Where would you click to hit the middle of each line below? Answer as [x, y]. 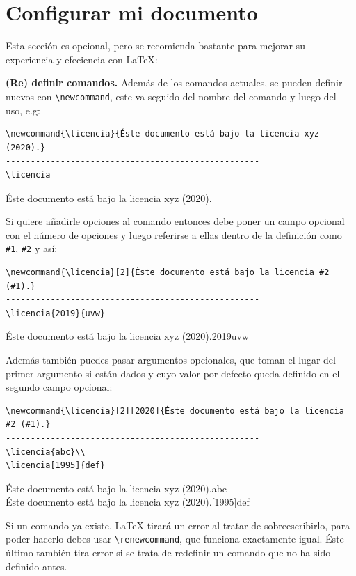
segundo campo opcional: [59, 387]
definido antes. [37, 566]
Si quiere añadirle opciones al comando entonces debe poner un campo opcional [175, 221]
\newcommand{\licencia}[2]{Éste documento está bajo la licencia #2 [168, 272]
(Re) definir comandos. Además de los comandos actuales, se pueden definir [174, 83]
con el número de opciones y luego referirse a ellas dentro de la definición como [174, 234]
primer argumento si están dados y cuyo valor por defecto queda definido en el [173, 373]
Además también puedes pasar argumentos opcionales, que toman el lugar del [171, 359]
